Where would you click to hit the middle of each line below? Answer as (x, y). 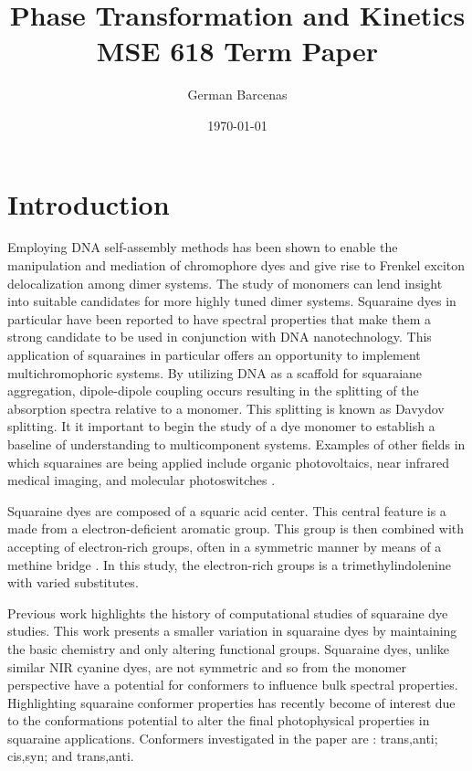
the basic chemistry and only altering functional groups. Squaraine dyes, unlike (228, 648)
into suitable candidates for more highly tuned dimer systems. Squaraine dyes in (232, 301)
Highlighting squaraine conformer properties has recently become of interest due (231, 702)
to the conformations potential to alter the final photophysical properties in (219, 720)
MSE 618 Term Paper (237, 51)
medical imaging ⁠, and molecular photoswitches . (142, 480)
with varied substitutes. (73, 582)
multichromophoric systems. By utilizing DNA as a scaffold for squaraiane (215, 372)
